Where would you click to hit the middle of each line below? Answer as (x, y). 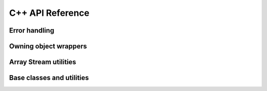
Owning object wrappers (48, 46)
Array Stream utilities (43, 62)
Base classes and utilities (49, 78)
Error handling (32, 30)
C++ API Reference (49, 13)
